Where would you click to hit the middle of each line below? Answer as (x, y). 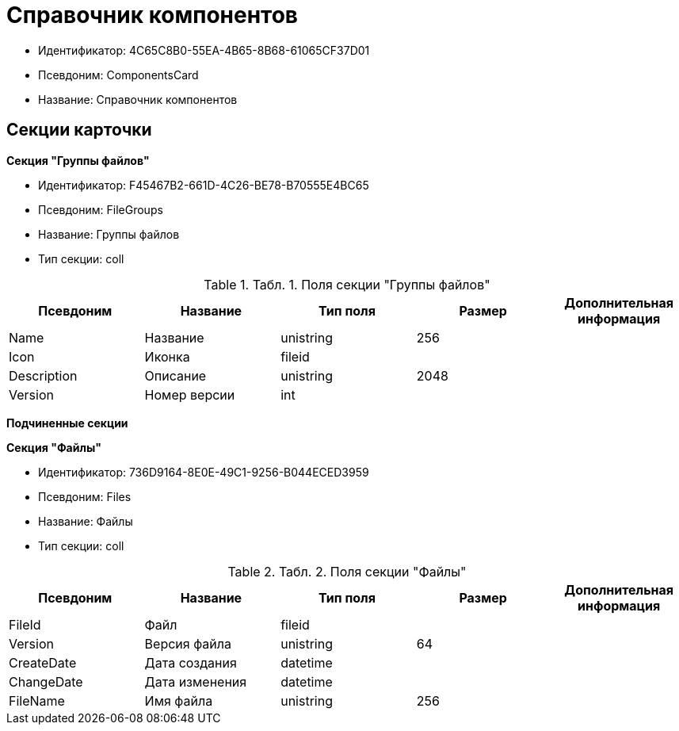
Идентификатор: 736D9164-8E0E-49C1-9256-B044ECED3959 (204, 472)
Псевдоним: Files (85, 496)
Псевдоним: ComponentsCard (118, 75)
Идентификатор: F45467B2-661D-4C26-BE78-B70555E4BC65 (204, 185)
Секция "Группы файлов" (78, 160)
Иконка (167, 356)
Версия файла (188, 643)
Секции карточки (79, 130)
